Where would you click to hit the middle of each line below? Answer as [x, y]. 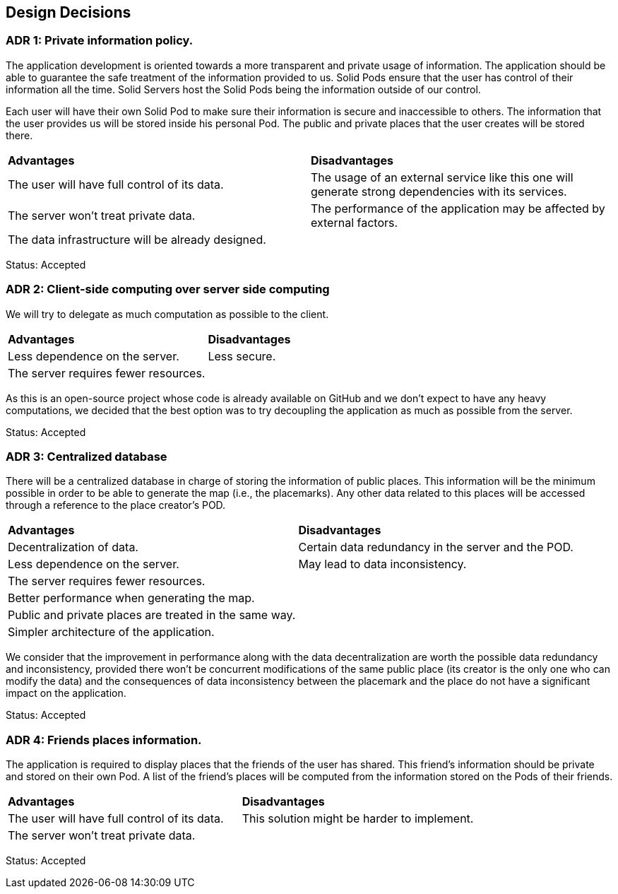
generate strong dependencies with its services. [439, 191]
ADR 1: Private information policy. [100, 41]
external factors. [355, 222]
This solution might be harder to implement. [358, 819]
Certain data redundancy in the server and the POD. [436, 547]
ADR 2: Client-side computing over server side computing [168, 289]
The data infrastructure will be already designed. [137, 239]
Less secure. [242, 356]
